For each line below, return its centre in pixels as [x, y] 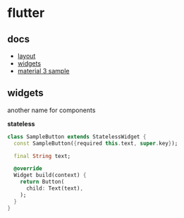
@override [28, 169]
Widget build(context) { [50, 175]
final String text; [42, 156]
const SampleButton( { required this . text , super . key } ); [96, 143]
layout [26, 56]
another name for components [51, 110]
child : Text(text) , [54, 188]
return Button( [42, 182]
